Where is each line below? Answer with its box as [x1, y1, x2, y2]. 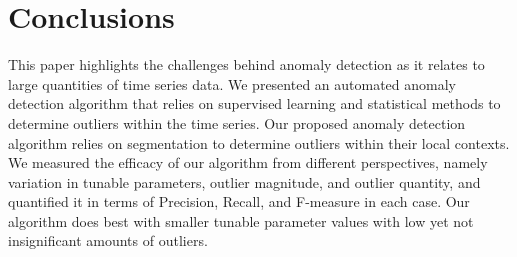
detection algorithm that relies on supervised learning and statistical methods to [8, 93, 501, 114]
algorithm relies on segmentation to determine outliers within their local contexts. [8, 132, 510, 153]
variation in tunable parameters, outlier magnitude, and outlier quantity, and [8, 171, 481, 192]
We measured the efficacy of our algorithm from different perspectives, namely [8, 152, 488, 173]
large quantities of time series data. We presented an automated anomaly [8, 73, 457, 94]
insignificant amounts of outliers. [8, 230, 208, 251]
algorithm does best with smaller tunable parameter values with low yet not [8, 210, 474, 231]
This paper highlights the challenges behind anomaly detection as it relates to [8, 54, 485, 75]
